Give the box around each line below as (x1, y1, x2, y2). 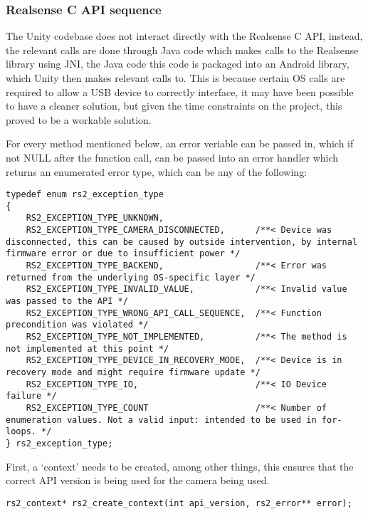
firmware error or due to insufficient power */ (6, 248, 241, 259)
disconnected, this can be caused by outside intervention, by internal (6, 236, 357, 247)
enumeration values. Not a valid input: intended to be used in (6, 414, 317, 425)
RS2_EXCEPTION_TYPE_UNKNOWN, (26, 213, 164, 224)
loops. (6, 426, 36, 437)
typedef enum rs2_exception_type (6, 189, 164, 200)
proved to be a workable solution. (6, 112, 152, 127)
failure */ (6, 391, 57, 402)
